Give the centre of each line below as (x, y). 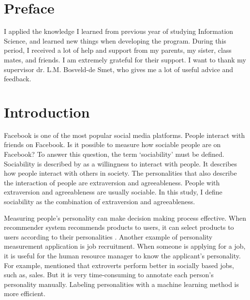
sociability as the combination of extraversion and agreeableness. (100, 201)
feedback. (18, 79)
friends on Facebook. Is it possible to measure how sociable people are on (112, 144)
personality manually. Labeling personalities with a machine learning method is (121, 284)
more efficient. (25, 293)
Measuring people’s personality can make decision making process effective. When (125, 217)
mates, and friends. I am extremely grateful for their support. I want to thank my (125, 59)
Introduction (47, 112)
